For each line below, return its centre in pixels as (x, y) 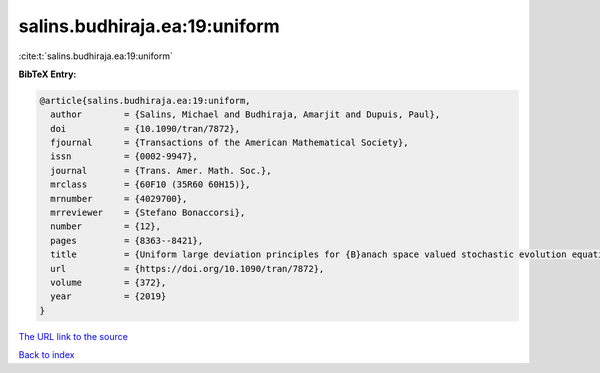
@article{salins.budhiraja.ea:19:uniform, (145, 100)
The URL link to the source (73, 336)
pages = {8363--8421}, (127, 240)
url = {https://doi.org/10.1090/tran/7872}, (187, 268)
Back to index (46, 355)
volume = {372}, (108, 282)
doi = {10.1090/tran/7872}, (145, 128)
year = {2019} (108, 296)
